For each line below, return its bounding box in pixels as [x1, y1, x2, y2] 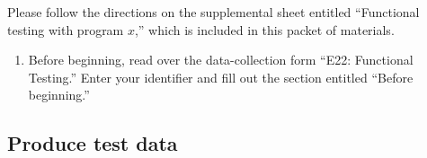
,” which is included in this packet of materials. [134, 20, 395, 39]
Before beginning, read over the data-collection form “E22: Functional [28, 50, 414, 69]
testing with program [7, 20, 124, 39]
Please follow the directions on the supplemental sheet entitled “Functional [7, 3, 420, 21]
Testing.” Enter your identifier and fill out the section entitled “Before [28, 67, 414, 86]
